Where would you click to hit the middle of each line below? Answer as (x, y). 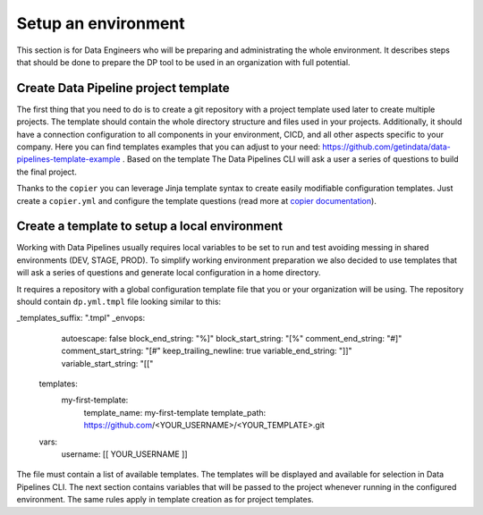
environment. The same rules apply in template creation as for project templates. (165, 500)
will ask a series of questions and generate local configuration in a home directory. (169, 273)
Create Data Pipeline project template (123, 88)
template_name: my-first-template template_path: (175, 412)
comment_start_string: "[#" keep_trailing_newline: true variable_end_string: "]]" (207, 351)
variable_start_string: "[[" (107, 363)
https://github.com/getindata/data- (387, 147)
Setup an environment (101, 23)
